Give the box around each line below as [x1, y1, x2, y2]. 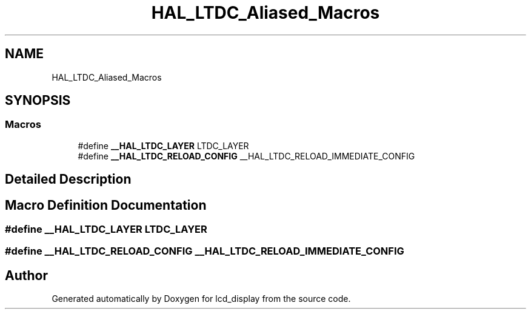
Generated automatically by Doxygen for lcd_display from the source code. [52, 293, 351, 304]
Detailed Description [5, 172, 132, 187]
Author [5, 267, 48, 283]
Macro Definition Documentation [5, 197, 207, 213]
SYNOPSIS [5, 93, 71, 109]
